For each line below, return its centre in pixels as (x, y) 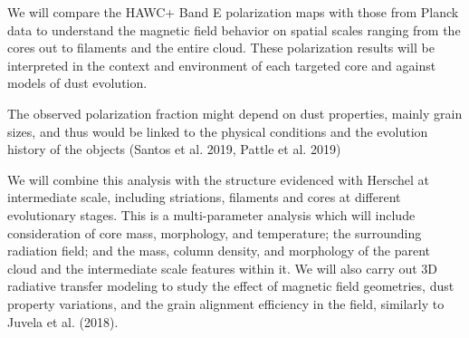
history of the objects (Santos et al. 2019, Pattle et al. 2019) (174, 149)
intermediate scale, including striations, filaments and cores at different (204, 197)
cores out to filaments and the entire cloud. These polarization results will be (221, 48)
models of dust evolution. (77, 83)
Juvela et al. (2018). (63, 321)
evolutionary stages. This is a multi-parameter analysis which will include (211, 214)
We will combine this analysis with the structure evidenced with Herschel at (218, 179)
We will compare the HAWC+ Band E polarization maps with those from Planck (233, 12)
